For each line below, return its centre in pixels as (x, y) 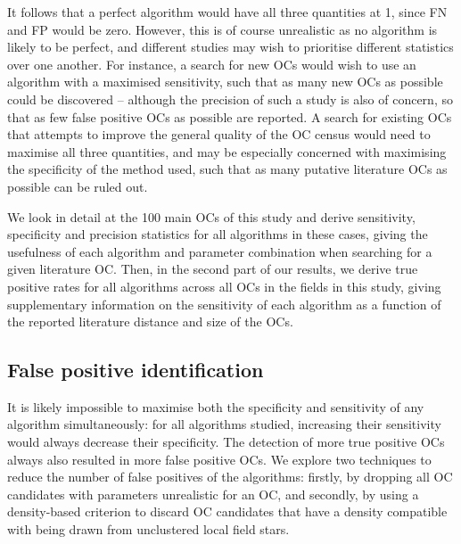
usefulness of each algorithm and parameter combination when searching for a (220, 251)
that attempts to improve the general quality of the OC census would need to (219, 134)
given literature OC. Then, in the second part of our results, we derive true (213, 269)
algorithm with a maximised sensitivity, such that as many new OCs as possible (225, 82)
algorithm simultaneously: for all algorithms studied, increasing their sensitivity (224, 424)
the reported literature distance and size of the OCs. (150, 321)
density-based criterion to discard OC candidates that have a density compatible (227, 511)
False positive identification (136, 370)
